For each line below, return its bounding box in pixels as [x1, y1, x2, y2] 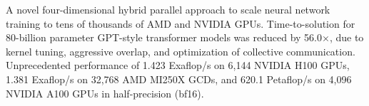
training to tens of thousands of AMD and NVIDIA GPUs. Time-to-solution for [6, 16, 355, 31]
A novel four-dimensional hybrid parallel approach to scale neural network [6, 2, 330, 16]
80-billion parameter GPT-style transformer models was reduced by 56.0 [6, 30, 322, 45]
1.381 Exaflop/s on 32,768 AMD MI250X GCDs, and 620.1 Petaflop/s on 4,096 [6, 71, 352, 86]
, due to [329, 30, 364, 45]
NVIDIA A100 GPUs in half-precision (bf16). [6, 85, 204, 100]
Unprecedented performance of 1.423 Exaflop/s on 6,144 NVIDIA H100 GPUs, [6, 58, 350, 73]
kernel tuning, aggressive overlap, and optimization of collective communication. [6, 43, 355, 58]
